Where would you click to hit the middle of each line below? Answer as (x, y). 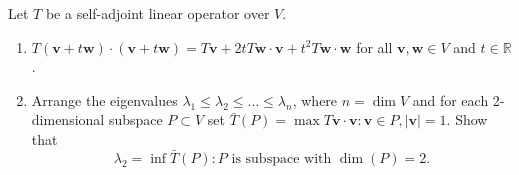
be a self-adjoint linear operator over (157, 13)
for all (374, 46)
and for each (450, 99)
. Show (467, 119)
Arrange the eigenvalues (104, 99)
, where (315, 99)
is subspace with (281, 158)
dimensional (68, 119)
